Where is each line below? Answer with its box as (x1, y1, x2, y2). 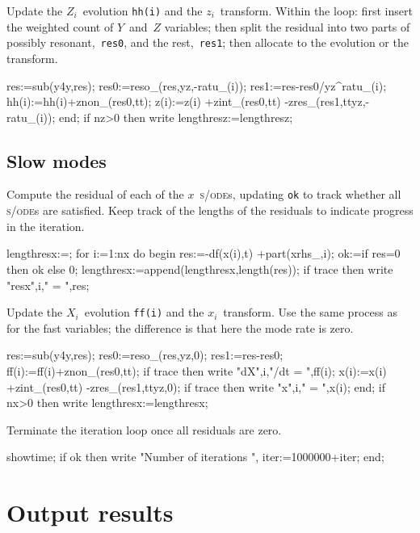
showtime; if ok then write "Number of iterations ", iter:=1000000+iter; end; (6, 448, 384, 465)
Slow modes (6, 148, 107, 173)
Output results (6, 496, 174, 529)
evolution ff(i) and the (84, 304, 204, 321)
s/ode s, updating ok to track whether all (199, 186, 401, 203)
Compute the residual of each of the (6, 186, 184, 203)
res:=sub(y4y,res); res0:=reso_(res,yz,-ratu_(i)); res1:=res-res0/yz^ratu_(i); (6, 77, 387, 94)
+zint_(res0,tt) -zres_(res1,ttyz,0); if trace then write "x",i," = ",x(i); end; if (6, 378, 385, 395)
